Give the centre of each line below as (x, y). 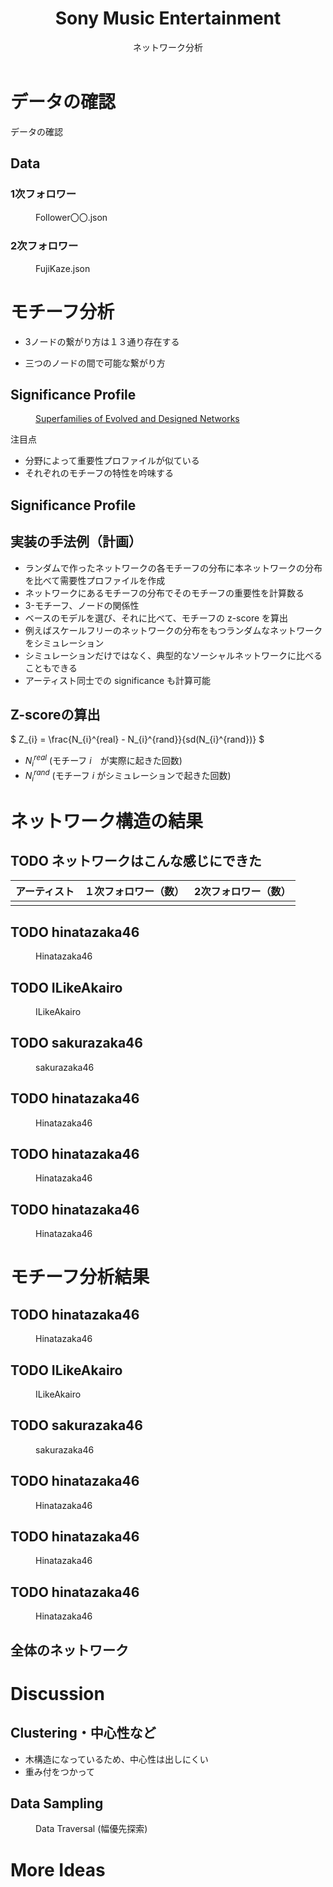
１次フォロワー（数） (134, 892)
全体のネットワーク (69, 1650)
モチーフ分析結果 (80, 1277)
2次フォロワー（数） (243, 892)
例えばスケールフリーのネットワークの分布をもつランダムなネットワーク (173, 630)
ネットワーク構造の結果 (107, 821)
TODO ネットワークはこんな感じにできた (136, 860)
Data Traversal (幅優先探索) (91, 1829)
